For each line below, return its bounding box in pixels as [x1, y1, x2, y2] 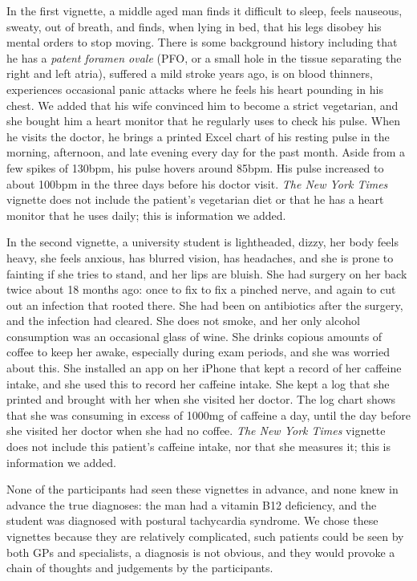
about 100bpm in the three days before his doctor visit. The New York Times [6, 175, 388, 192]
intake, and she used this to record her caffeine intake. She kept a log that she [6, 375, 390, 392]
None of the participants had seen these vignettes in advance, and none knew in [6, 481, 399, 498]
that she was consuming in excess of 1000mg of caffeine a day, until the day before [6, 406, 411, 423]
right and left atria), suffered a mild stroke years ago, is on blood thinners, [6, 65, 373, 82]
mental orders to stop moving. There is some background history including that [6, 34, 398, 51]
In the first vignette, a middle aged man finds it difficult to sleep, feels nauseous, [6, 2, 403, 18]
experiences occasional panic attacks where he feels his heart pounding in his [6, 80, 383, 97]
